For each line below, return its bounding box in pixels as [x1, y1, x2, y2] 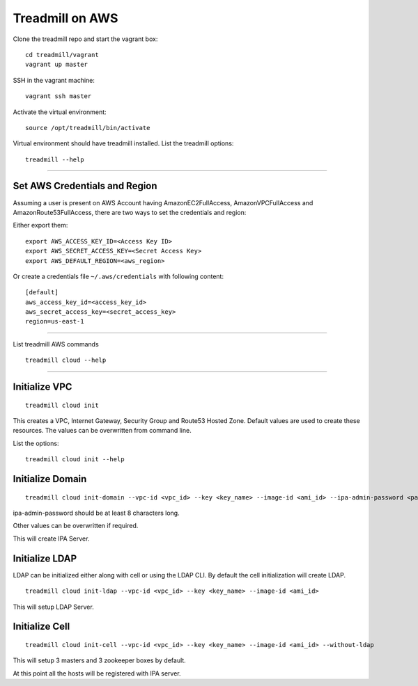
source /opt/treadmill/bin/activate [25, 124, 150, 131]
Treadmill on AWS [13, 10, 118, 26]
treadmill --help [25, 155, 84, 163]
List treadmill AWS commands [13, 340, 99, 348]
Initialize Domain [13, 473, 87, 485]
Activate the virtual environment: [13, 108, 107, 116]
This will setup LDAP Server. [13, 603, 94, 611]
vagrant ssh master [25, 93, 92, 100]
